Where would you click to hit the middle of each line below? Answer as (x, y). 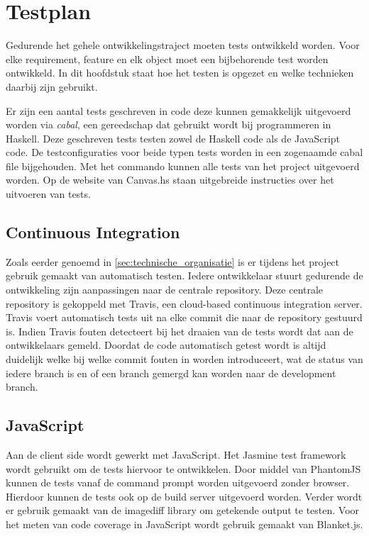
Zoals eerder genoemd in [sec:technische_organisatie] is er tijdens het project (173, 261)
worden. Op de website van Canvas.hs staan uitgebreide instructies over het (170, 180)
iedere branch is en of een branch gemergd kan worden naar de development (171, 373)
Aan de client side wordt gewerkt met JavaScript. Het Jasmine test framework (176, 454)
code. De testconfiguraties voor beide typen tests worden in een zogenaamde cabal (184, 152)
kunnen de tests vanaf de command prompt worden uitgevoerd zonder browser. (178, 482)
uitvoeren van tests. (48, 194)
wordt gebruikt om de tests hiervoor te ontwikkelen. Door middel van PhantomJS (183, 468)
